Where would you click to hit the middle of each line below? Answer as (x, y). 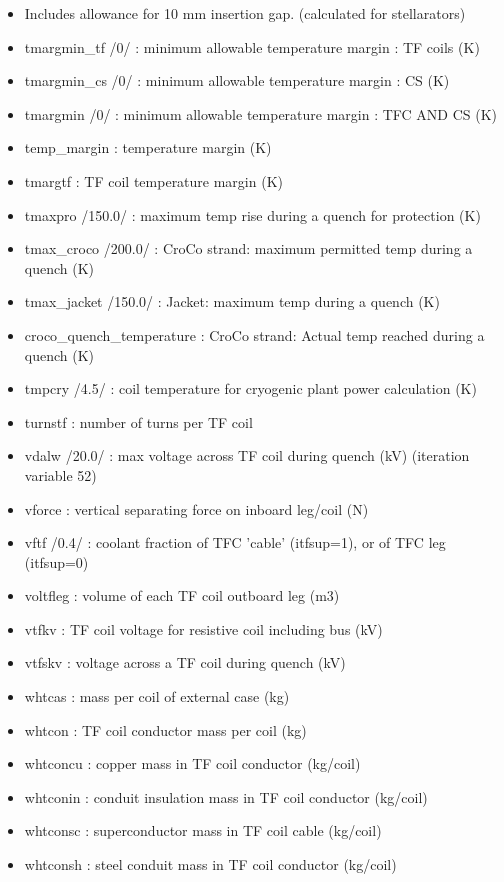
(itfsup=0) (56, 561)
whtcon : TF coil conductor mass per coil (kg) (165, 729)
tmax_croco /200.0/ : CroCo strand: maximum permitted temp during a (248, 248)
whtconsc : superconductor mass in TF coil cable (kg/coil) (203, 830)
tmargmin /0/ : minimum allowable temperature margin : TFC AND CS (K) (261, 113)
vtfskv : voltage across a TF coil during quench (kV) (185, 662)
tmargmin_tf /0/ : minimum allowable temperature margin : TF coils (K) (252, 46)
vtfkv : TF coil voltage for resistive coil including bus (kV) (203, 628)
